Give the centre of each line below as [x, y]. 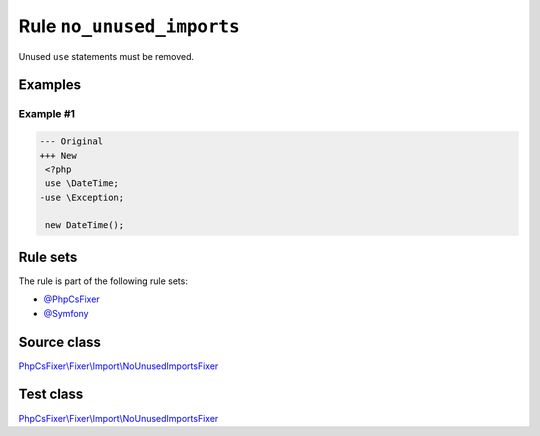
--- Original [71, 141]
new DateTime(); [85, 225]
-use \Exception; [82, 197]
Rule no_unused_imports [129, 26]
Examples [50, 85]
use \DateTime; [82, 183]
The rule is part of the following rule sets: [103, 281]
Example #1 [46, 114]
